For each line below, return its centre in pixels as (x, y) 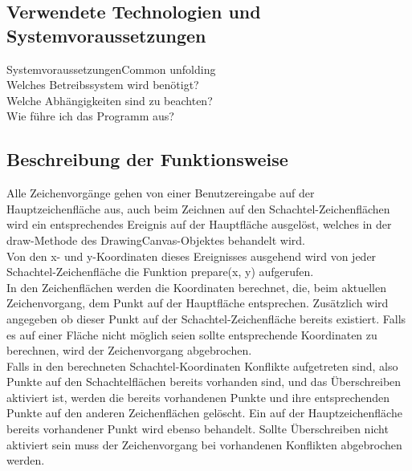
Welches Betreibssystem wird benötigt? (103, 85)
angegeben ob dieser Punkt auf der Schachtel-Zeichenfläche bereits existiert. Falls (206, 318)
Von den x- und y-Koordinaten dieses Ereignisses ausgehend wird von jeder (192, 256)
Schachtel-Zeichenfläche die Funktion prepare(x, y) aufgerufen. (160, 272)
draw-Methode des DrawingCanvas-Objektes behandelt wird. (156, 240)
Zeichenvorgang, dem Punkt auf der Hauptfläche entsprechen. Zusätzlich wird (198, 303)
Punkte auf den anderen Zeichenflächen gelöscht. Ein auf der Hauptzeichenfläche (204, 413)
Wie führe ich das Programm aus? (90, 116)
